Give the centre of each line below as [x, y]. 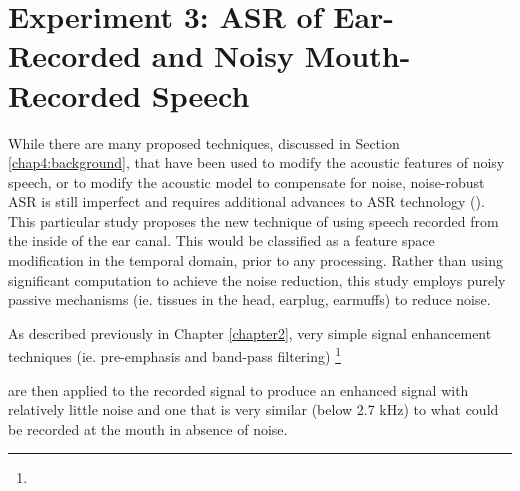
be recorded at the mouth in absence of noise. [148, 428]
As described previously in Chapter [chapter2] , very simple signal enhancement [250, 332]
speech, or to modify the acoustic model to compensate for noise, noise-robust [246, 181]
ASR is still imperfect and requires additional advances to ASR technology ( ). [246, 201]
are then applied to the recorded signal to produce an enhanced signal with [238, 389]
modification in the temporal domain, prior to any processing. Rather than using [255, 260]
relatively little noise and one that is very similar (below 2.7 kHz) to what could [253, 409]
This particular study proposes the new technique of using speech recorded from [253, 220]
